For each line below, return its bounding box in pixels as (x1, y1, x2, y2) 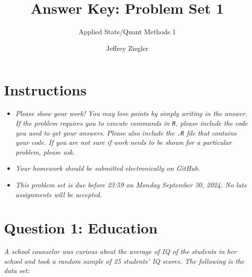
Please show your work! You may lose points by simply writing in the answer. (15, 108, 248, 118)
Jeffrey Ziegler (106, 43, 149, 53)
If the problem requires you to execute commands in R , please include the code (15, 117, 248, 128)
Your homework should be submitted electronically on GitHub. (15, 163, 200, 173)
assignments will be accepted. (15, 189, 102, 199)
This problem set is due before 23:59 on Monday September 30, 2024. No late (15, 179, 247, 189)
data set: (4, 265, 30, 276)
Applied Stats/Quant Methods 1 (78, 26, 176, 37)
